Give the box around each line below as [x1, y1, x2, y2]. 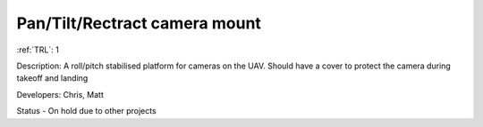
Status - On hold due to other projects [16, 106, 157, 116]
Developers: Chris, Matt [16, 89, 105, 99]
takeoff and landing [16, 73, 89, 83]
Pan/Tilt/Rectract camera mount [16, 13, 261, 33]
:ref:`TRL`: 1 [16, 44, 60, 55]
